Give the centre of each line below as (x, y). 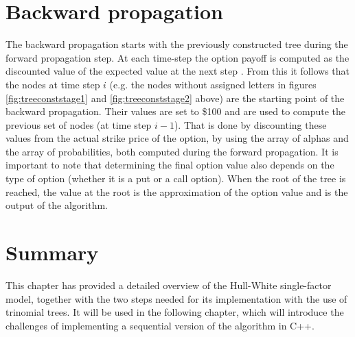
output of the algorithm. (57, 205)
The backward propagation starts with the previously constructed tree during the (177, 44)
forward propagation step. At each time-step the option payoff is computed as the (177, 57)
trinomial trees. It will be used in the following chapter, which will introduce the (175, 312)
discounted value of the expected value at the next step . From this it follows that (178, 71)
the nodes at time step (53, 84)
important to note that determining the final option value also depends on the (170, 165)
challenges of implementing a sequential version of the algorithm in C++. (160, 325)
